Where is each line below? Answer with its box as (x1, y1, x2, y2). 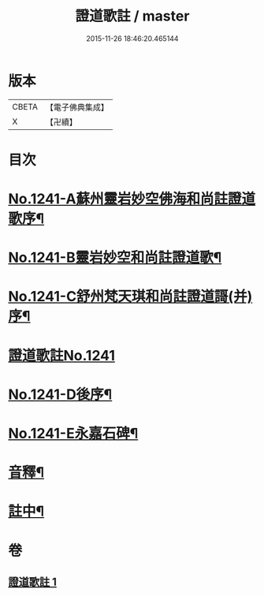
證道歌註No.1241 (8, 346, 116, 364)
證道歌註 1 (8, 575, 58, 588)
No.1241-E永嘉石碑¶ (8, 425, 139, 442)
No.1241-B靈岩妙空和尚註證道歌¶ (8, 249, 222, 266)
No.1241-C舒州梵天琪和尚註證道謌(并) (8, 288, 253, 306)
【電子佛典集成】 (45, 102, 109, 113)
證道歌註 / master (75, 7, 190, 25)
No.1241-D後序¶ (8, 386, 113, 403)
